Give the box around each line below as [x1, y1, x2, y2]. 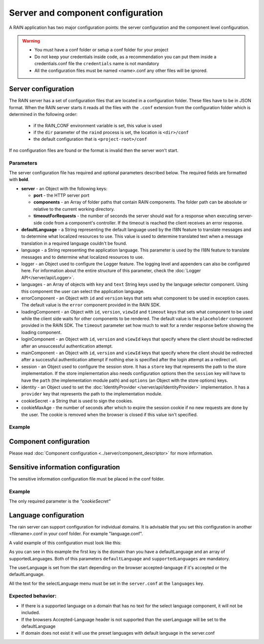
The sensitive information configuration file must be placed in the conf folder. [9, 476, 165, 482]
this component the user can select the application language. [21, 288, 145, 294]
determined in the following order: [9, 112, 78, 117]
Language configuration [9, 511, 85, 519]
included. [21, 610, 40, 616]
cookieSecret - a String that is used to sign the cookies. [21, 398, 133, 404]
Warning [22, 38, 40, 44]
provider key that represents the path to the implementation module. [21, 391, 162, 397]
